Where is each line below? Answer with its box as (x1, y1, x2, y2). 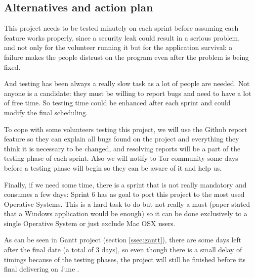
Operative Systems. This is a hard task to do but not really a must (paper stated (4, 198, 250, 209)
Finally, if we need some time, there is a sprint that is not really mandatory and (4, 179, 247, 189)
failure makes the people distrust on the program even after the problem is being (4, 51, 249, 62)
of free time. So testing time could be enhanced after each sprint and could (4, 97, 231, 108)
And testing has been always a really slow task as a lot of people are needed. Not (4, 78, 250, 89)
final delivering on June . (4, 264, 79, 274)
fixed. (4, 61, 21, 72)
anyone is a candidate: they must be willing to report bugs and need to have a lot (4, 88, 252, 98)
